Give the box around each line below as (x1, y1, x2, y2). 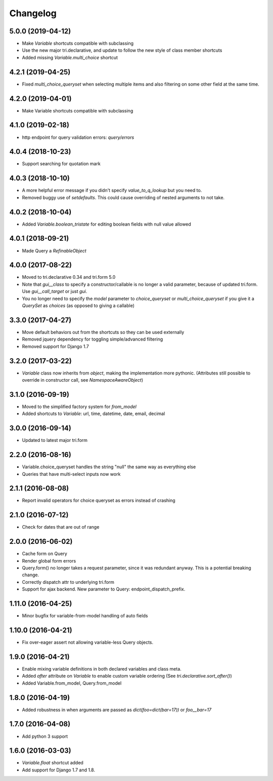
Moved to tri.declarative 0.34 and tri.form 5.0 (22, 274, 116, 280)
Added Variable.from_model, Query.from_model (22, 680, 122, 686)
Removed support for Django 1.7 (22, 343, 89, 349)
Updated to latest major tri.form (22, 437, 88, 443)
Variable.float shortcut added (22, 760, 83, 766)
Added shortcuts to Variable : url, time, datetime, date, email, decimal (22, 411, 165, 417)
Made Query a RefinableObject (22, 247, 87, 253)
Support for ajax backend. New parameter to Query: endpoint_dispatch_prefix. (22, 586, 186, 592)
